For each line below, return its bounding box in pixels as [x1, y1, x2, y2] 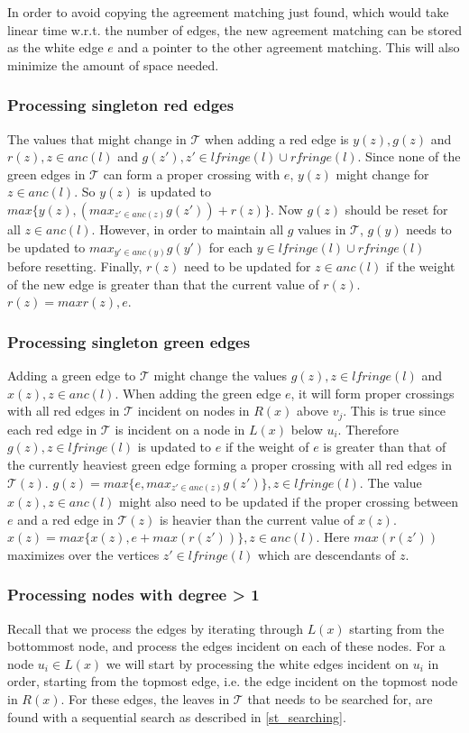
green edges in [7, 164, 86, 183]
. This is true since [343, 401, 446, 420]
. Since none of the [357, 147, 461, 166]
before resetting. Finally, [7, 257, 143, 276]
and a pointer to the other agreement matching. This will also [117, 38, 460, 57]
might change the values [153, 366, 288, 385]
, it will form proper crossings [290, 383, 455, 402]
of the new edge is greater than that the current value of [7, 274, 319, 293]
